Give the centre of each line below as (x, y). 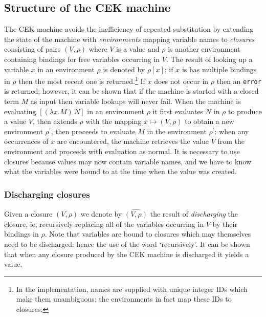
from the (231, 141)
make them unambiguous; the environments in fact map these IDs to (124, 299)
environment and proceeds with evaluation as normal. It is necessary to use (122, 151)
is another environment (204, 49)
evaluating (20, 111)
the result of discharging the (194, 214)
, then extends (55, 121)
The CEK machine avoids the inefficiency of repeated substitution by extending (129, 29)
